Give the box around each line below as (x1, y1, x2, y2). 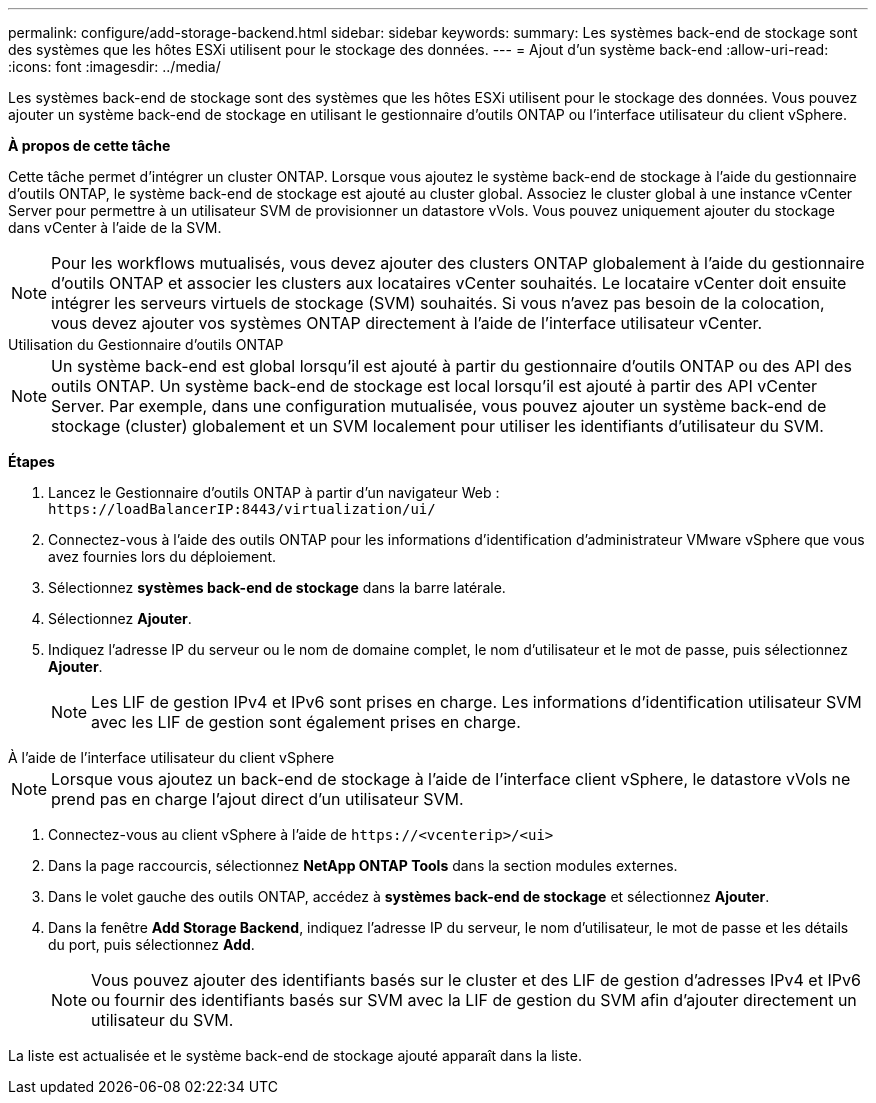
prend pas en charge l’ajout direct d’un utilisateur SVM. (51, 789, 464, 809)
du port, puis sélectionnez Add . (48, 936, 255, 953)
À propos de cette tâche (8, 137, 171, 154)
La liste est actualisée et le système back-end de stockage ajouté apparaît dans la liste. (8, 1047, 582, 1064)
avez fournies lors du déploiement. (48, 548, 277, 565)
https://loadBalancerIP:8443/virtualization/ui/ (48, 501, 436, 517)
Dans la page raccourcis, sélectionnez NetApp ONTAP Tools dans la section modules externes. (48, 857, 678, 874)
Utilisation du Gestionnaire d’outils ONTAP (8, 336, 284, 353)
